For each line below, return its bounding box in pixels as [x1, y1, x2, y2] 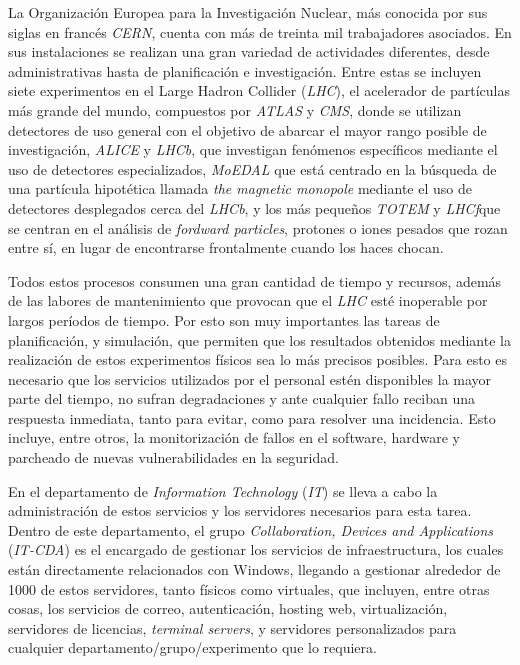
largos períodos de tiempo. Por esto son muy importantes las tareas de [8, 309, 440, 330]
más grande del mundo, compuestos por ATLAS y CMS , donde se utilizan [8, 99, 462, 120]
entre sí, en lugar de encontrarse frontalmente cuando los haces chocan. [8, 237, 444, 258]
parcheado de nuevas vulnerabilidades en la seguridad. [8, 447, 339, 468]
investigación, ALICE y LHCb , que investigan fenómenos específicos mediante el [8, 139, 498, 160]
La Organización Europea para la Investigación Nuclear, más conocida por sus [8, 2, 488, 22]
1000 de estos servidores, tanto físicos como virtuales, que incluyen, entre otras [8, 578, 490, 599]
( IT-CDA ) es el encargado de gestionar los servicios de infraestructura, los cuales [8, 539, 504, 560]
